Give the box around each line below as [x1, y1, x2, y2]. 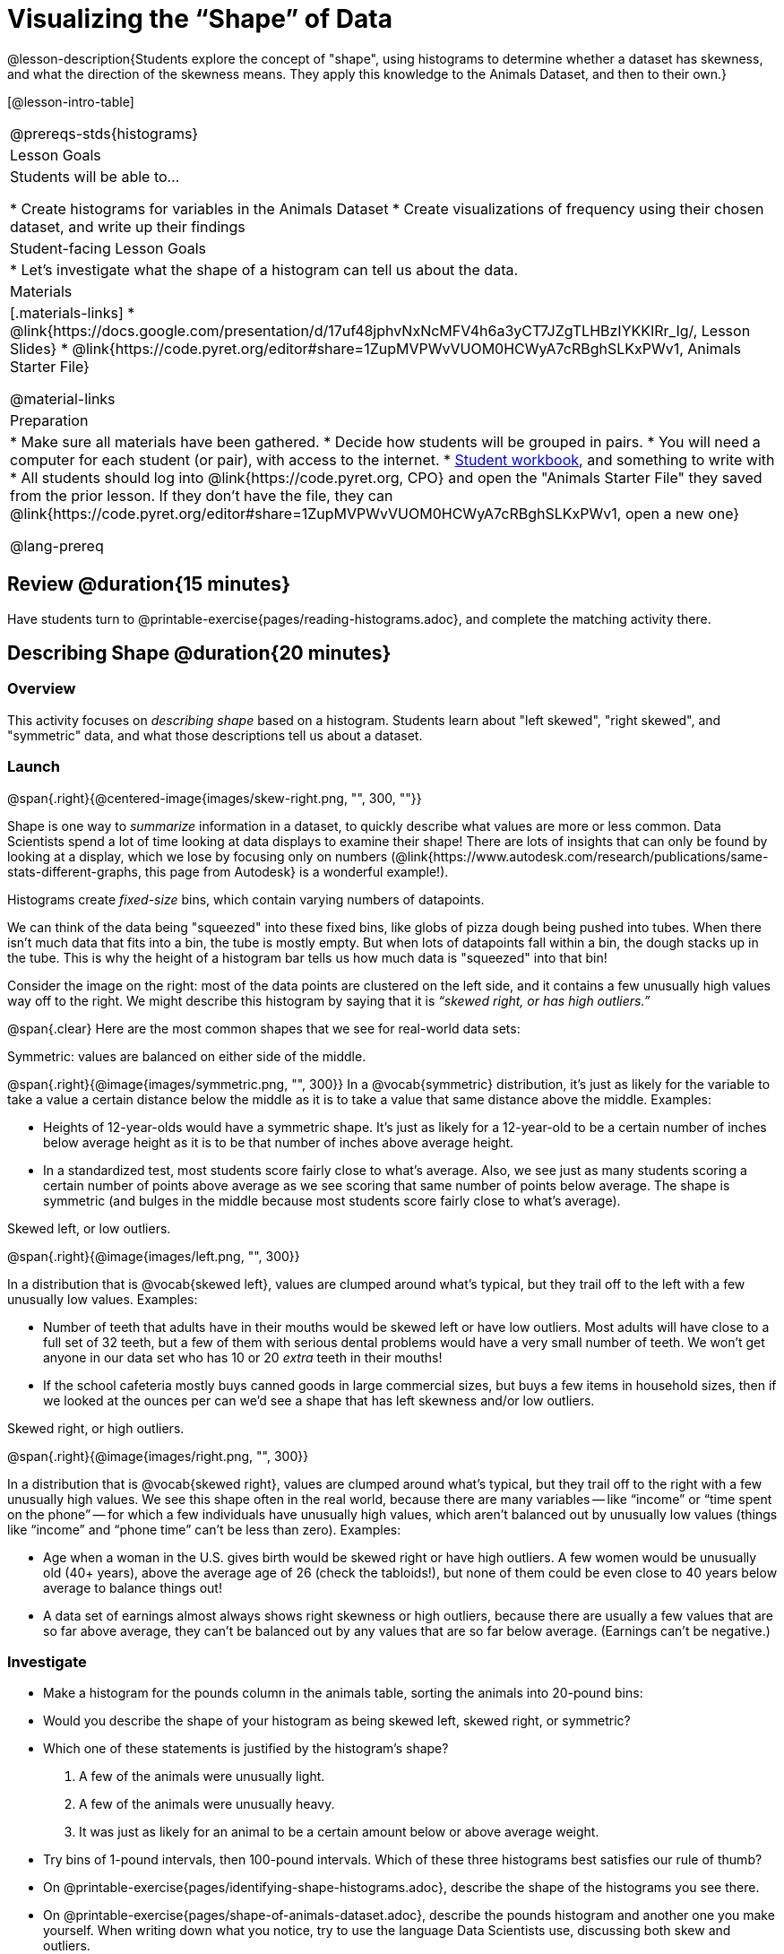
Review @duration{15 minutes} [7, 573, 290, 596]
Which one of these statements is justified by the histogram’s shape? [43, 1741, 449, 1757]
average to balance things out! [43, 1579, 222, 1595]
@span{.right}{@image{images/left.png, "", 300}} [7, 1248, 300, 1264]
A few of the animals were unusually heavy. [79, 1796, 335, 1812]
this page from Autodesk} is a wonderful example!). [144, 863, 449, 879]
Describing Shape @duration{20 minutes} [7, 642, 392, 665]
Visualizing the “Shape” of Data [7, 4, 392, 34]
